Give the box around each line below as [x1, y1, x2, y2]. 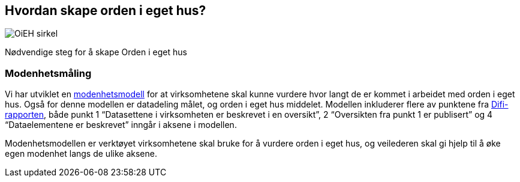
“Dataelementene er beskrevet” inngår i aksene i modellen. [5, 120, 237, 130]
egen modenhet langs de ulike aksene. [5, 148, 157, 159]
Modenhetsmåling [5, 67, 92, 79]
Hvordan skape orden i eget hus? [5, 3, 206, 18]
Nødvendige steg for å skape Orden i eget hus [5, 47, 187, 58]
